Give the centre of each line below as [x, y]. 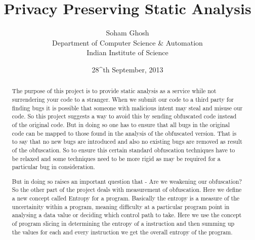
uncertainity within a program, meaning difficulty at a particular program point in [121, 206]
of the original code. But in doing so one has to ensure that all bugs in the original [121, 124]
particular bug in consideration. [53, 167]
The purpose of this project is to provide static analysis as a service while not [114, 91]
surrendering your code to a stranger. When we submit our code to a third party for [123, 99]
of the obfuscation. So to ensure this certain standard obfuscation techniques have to [123, 150]
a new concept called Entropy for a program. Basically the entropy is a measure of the [126, 198]
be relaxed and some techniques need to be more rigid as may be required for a [116, 158]
